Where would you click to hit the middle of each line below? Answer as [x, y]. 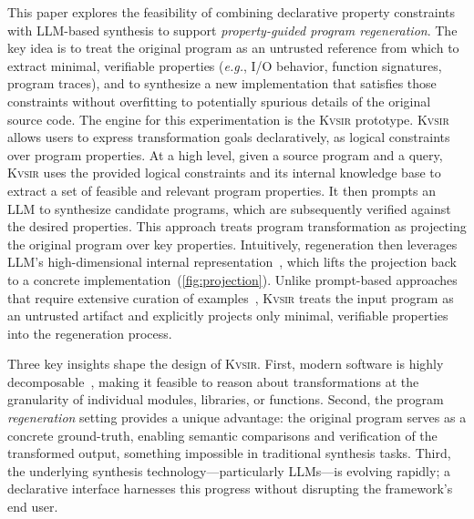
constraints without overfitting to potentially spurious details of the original [219, 101]
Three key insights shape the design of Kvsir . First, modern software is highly [226, 364]
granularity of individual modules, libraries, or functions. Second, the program [226, 399]
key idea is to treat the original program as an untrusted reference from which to [233, 48]
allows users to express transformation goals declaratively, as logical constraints [229, 137]
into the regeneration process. [90, 333]
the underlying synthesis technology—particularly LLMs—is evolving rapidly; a [229, 470]
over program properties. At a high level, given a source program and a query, [225, 154]
